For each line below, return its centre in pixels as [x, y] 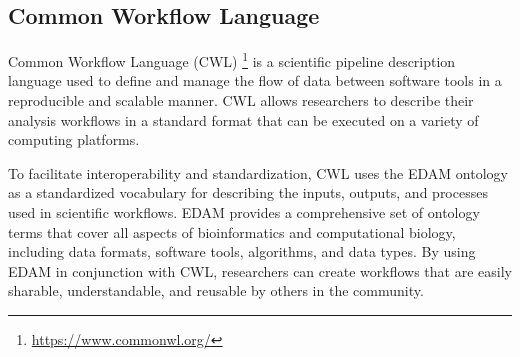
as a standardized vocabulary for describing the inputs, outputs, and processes [248, 192]
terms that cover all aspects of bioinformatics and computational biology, [232, 231]
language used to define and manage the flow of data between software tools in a [255, 80]
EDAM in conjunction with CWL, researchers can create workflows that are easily [260, 270]
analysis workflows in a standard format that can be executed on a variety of [243, 119]
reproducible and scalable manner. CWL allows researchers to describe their [241, 100]
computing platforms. [74, 139]
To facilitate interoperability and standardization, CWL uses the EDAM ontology [258, 172]
